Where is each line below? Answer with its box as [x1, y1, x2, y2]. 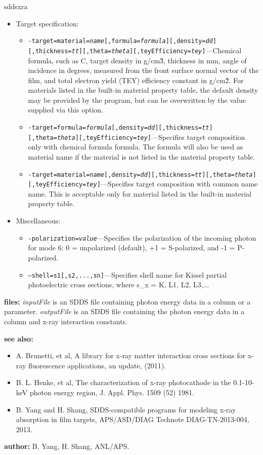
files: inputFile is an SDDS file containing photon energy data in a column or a [4, 296, 250, 307]
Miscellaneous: [16, 215, 61, 226]
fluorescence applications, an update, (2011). [28, 360, 166, 370]
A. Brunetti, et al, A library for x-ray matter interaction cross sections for [16, 350, 246, 361]
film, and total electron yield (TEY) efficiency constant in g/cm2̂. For [28, 74, 244, 85]
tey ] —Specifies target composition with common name [86, 178, 258, 189]
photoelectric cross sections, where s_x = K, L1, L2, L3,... [28, 279, 209, 290]
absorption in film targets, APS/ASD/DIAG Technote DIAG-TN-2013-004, [16, 414, 249, 425]
